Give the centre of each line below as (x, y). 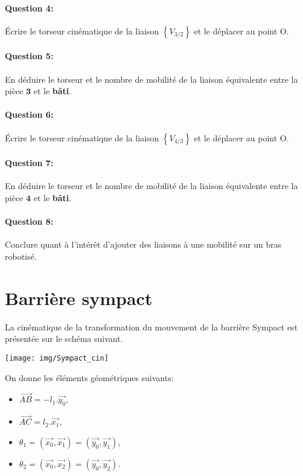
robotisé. (21, 256)
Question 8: (29, 221)
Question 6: (29, 114)
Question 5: (29, 56)
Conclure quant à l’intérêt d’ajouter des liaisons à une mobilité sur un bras (143, 244)
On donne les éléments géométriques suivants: (89, 377)
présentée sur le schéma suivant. (64, 339)
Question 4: (29, 8)
